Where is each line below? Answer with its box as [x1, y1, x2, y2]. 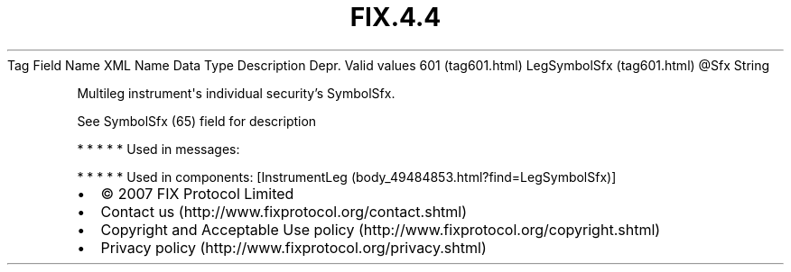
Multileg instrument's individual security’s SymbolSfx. [77, 85, 395, 101]
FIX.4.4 [349, 2, 442, 32]
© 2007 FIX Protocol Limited [100, 184, 294, 203]
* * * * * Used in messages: [77, 141, 240, 157]
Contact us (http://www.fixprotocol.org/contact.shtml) [100, 202, 468, 221]
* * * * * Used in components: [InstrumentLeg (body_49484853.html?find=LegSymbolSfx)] [77, 168, 617, 185]
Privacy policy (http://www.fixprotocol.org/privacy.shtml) [100, 238, 487, 257]
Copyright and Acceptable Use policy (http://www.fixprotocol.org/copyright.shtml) [100, 220, 661, 239]
